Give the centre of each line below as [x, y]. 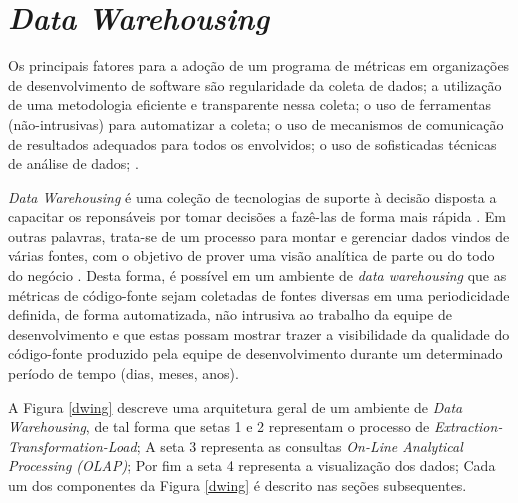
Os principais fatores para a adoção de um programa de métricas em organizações [259, 65]
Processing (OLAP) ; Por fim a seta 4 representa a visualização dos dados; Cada [252, 465]
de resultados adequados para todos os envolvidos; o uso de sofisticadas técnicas [252, 143]
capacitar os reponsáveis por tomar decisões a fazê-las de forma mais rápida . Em [257, 216]
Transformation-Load [72, 445]
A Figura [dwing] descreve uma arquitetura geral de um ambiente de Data [235, 406]
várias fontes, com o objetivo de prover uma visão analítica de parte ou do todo [251, 255]
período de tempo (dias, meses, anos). [123, 373]
